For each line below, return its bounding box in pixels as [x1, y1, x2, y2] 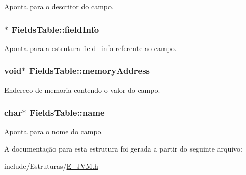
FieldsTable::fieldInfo [11, 22, 99, 35]
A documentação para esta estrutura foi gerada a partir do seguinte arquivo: [4, 143, 242, 154]
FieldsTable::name [29, 106, 105, 119]
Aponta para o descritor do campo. [4, 1, 114, 11]
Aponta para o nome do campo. [4, 126, 103, 137]
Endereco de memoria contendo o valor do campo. [4, 84, 160, 95]
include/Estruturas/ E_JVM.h [4, 160, 98, 171]
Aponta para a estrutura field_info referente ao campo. [4, 42, 177, 53]
